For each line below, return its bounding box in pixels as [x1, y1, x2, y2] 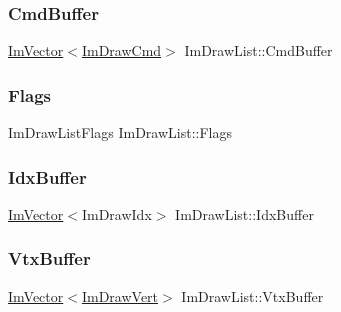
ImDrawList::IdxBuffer [175, 203, 314, 224]
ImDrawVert [81, 285, 159, 306]
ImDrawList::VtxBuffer [181, 285, 324, 306]
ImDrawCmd [81, 40, 162, 61]
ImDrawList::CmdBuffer [184, 40, 333, 61]
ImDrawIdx [81, 203, 152, 224]
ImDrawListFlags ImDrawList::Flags [8, 122, 232, 143]
